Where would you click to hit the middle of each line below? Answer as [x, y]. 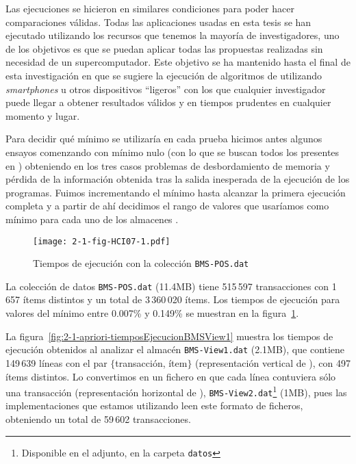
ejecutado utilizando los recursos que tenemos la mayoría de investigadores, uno [173, 35]
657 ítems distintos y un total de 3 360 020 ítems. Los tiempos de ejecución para [173, 299]
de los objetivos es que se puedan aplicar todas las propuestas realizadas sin [164, 48]
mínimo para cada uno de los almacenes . [92, 219]
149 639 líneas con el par [56, 362]
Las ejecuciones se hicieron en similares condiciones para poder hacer [150, 8]
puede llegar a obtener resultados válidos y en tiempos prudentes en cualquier [168, 102]
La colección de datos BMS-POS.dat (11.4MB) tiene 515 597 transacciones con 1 [171, 286]
